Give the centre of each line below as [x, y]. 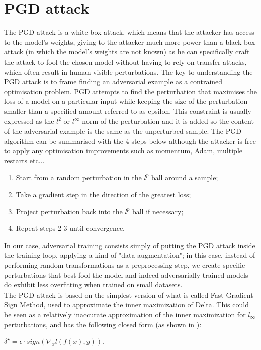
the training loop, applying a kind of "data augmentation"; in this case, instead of [130, 255]
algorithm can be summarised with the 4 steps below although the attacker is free [130, 140]
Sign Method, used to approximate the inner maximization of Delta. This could [126, 304]
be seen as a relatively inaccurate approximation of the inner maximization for [125, 314]
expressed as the [29, 121]
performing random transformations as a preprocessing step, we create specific [125, 265]
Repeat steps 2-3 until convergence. [70, 228]
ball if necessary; [158, 211]
